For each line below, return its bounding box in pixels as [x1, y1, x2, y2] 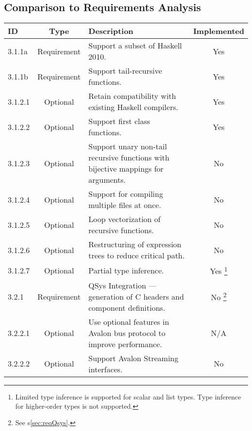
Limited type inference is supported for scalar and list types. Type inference [15, 391, 241, 401]
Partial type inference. [88, 264, 164, 276]
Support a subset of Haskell [88, 40, 182, 51]
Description [88, 25, 134, 37]
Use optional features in [88, 316, 169, 327]
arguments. [88, 174, 126, 186]
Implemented [193, 25, 244, 37]
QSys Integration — [88, 279, 157, 291]
